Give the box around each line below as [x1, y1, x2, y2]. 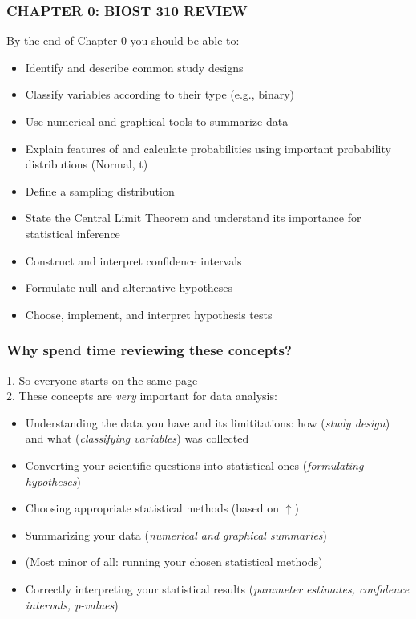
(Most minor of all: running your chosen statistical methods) [25, 553, 323, 570]
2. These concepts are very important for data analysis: [6, 387, 277, 404]
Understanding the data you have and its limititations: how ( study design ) [25, 414, 390, 431]
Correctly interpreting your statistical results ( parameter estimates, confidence [25, 580, 410, 597]
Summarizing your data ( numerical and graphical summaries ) [25, 526, 328, 543]
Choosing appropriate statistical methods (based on [25, 500, 280, 516]
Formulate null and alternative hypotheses [25, 279, 233, 296]
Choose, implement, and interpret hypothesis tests [25, 305, 273, 322]
